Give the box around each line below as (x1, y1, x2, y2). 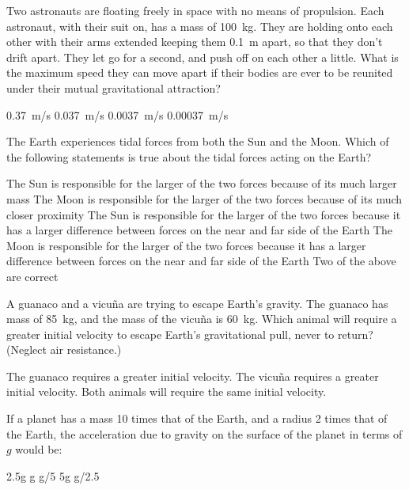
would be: (15, 441, 62, 458)
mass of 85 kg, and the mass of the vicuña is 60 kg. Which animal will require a (6, 310, 397, 327)
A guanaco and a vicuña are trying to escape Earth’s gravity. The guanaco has (6, 294, 388, 311)
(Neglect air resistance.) (6, 341, 122, 358)
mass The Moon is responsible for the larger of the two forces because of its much (6, 190, 403, 207)
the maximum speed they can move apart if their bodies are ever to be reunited (6, 64, 393, 81)
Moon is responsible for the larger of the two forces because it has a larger (6, 237, 366, 253)
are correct (6, 268, 59, 284)
